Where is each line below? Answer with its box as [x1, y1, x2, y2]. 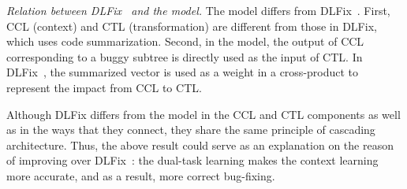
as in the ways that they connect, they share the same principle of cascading [6, 121, 375, 138]
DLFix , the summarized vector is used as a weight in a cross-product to [6, 64, 359, 80]
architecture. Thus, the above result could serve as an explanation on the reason [6, 136, 394, 153]
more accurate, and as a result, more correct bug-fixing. [6, 167, 275, 183]
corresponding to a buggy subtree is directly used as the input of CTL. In [6, 48, 363, 65]
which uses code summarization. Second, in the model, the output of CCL [6, 33, 364, 50]
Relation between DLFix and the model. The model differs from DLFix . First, [6, 2, 390, 18]
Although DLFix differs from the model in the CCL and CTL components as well [6, 106, 401, 122]
